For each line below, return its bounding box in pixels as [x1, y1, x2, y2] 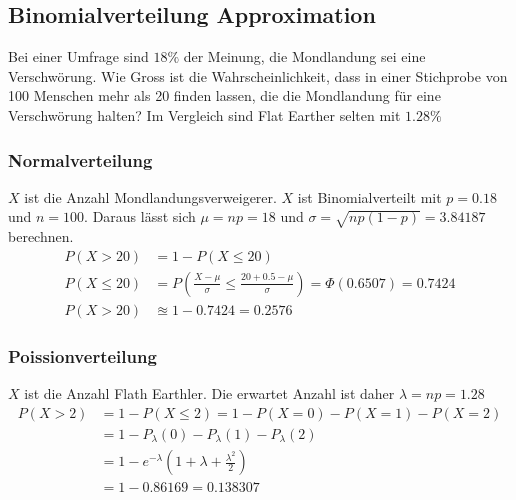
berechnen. [8, 226, 74, 247]
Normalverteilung [8, 147, 153, 172]
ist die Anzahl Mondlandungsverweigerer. [24, 186, 277, 207]
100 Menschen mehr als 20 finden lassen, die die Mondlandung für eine [8, 85, 441, 106]
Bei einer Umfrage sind [8, 46, 149, 67]
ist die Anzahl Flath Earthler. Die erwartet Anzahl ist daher [24, 383, 395, 404]
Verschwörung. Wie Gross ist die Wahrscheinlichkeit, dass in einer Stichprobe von [8, 65, 508, 86]
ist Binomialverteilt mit [297, 186, 442, 207]
